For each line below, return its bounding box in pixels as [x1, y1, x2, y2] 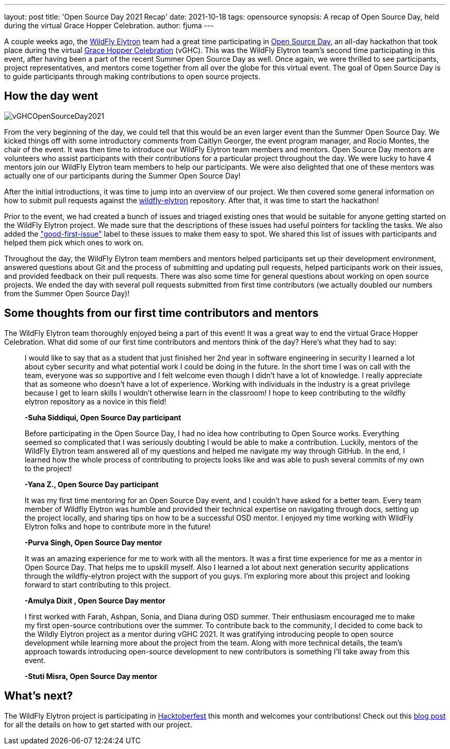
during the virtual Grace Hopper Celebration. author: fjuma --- [4, 21, 214, 30]
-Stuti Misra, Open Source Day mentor [25, 671, 158, 681]
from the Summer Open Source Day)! [4, 289, 130, 298]
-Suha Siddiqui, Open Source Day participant [25, 413, 181, 422]
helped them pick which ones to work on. [4, 238, 144, 247]
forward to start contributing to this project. [25, 580, 171, 589]
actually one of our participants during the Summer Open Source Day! [4, 171, 241, 180]
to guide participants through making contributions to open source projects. [4, 72, 260, 81]
